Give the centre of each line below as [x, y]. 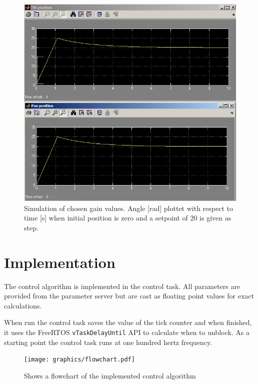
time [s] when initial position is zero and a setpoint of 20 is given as [128, 218]
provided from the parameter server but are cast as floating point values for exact [129, 296]
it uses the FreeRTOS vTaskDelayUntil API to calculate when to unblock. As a [127, 332]
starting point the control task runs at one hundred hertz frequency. [108, 342]
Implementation [60, 262]
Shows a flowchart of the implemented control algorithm [110, 375]
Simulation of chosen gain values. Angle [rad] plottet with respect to [128, 208]
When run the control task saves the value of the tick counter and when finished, [128, 322]
